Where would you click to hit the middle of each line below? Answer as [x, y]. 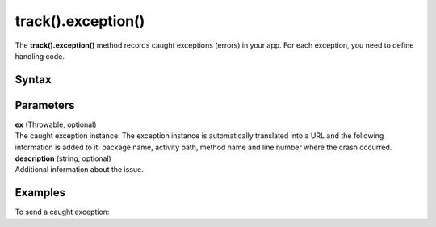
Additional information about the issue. [80, 170]
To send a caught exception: [62, 212]
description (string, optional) [63, 158]
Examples [40, 193]
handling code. [40, 56]
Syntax [33, 80]
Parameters [45, 105]
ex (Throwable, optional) [56, 124]
